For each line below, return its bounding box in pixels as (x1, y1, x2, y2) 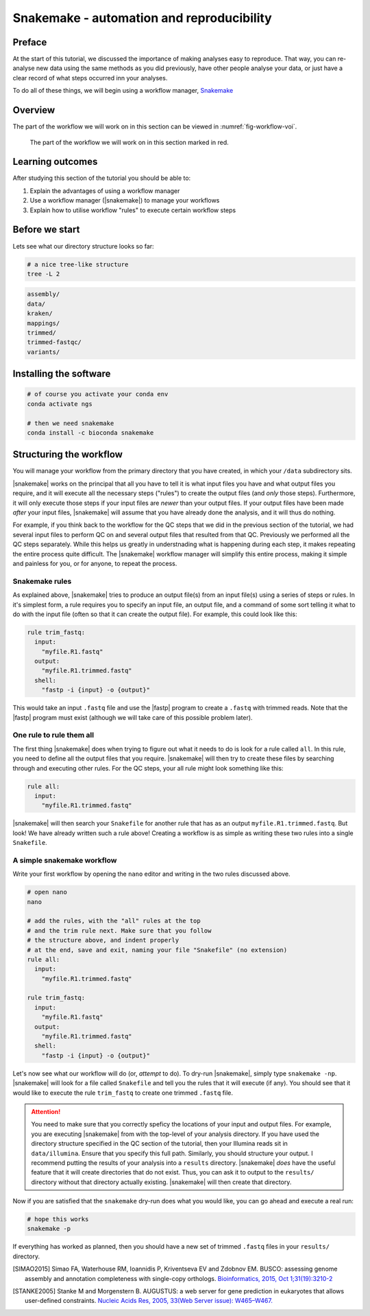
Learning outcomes (12, 156, 98, 168)
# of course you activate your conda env (27, 390, 169, 398)
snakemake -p (27, 1225, 71, 1233)
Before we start (12, 224, 80, 236)
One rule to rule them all (12, 730, 95, 740)
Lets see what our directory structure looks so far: (12, 242, 154, 250)
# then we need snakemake (27, 419, 114, 427)
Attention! (31, 1107, 61, 1115)
